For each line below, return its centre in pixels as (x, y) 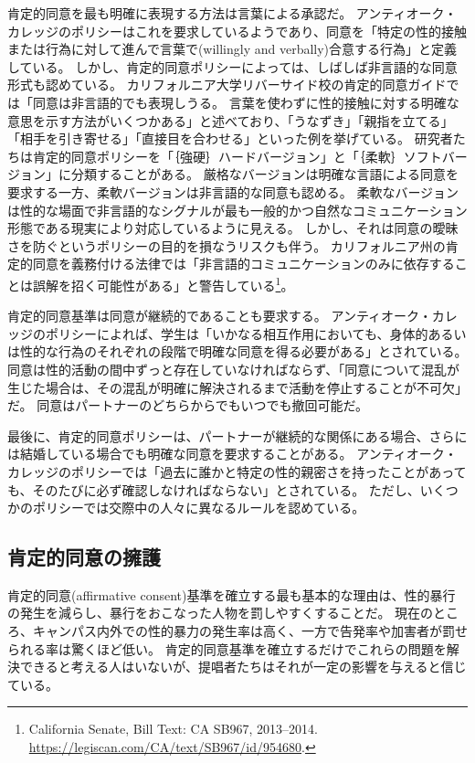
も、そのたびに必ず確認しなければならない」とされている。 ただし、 (214, 489)
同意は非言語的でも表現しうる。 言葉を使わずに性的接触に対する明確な (246, 102)
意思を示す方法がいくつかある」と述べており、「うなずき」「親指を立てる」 (231, 120)
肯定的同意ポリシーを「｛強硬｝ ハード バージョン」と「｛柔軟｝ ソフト (237, 156)
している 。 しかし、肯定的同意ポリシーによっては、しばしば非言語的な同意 (232, 66)
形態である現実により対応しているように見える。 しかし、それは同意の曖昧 (233, 228)
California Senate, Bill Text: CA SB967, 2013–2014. (174, 729)
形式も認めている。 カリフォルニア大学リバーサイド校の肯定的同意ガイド (227, 85)
